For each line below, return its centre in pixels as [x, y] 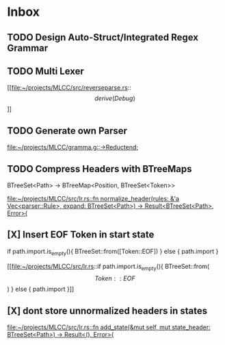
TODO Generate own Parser [67, 131]
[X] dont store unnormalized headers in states [107, 310]
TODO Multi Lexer [45, 71]
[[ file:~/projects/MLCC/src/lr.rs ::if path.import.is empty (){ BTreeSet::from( [108, 267]
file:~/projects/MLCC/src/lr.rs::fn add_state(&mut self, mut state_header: [109, 327]
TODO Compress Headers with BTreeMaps [100, 169]
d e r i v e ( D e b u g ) [115, 98]
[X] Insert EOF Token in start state [81, 235]
